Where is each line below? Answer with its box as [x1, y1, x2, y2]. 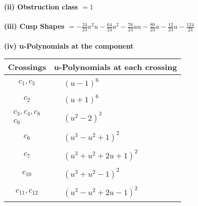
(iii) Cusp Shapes [4, 21, 65, 31]
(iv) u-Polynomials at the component [4, 40, 134, 51]
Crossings [8, 61, 46, 73]
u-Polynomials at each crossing [54, 61, 177, 73]
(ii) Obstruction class [4, 1, 78, 11]
